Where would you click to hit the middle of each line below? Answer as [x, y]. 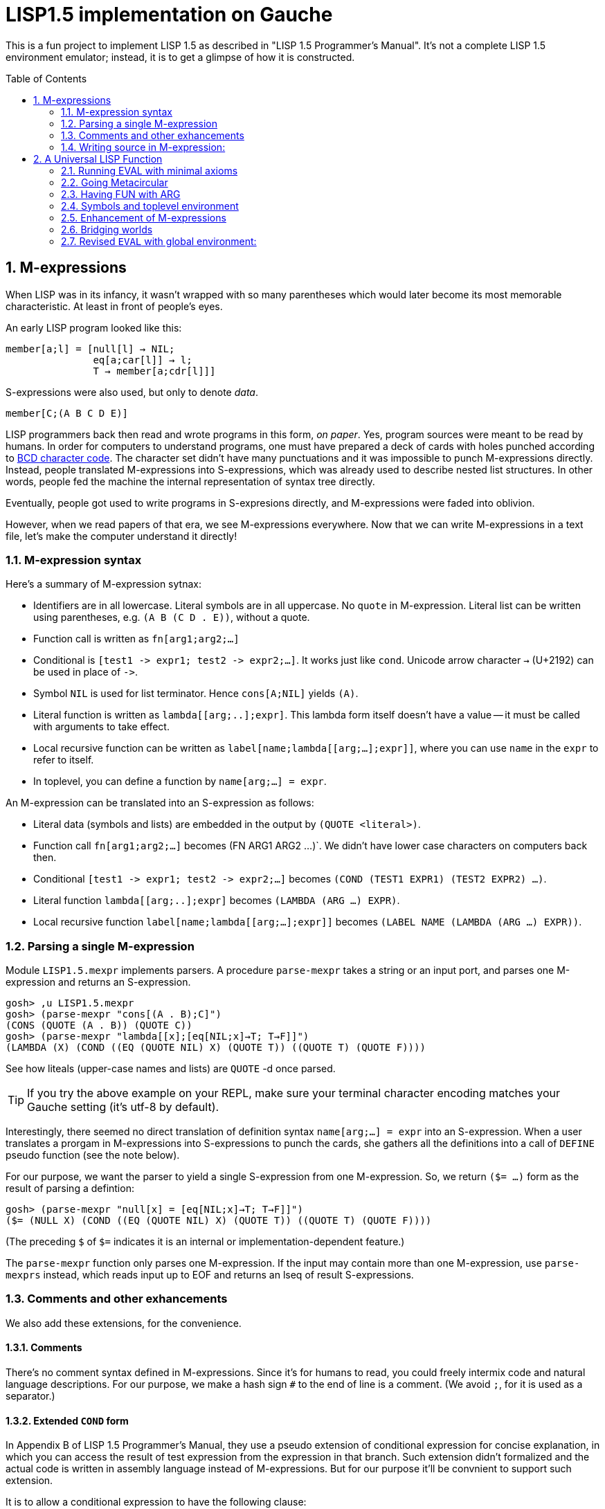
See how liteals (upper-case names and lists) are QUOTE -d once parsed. [171, 1069]
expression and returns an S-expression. [98, 982]
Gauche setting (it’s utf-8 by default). [123, 1107]
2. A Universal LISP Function [98, 159]
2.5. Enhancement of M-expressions [144, 217]
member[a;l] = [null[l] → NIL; [90, 349]
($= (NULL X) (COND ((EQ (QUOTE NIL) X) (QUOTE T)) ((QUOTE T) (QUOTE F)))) [219, 1221]
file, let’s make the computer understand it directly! [121, 536]
